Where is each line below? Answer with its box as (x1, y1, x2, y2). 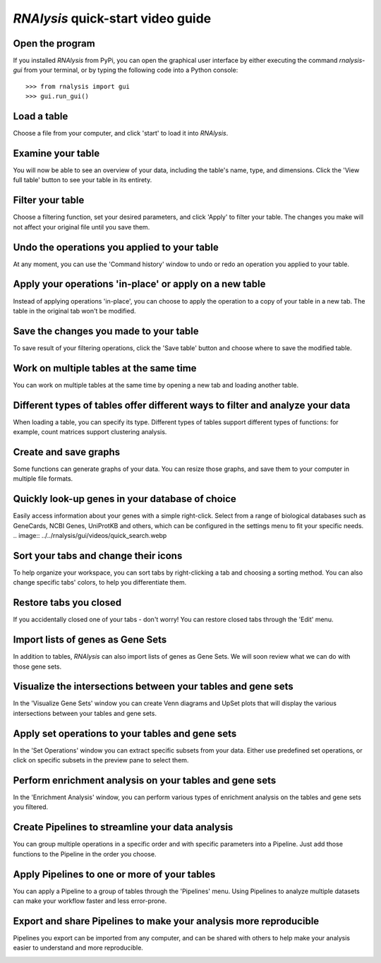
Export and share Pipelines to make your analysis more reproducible (13, 915, 320, 927)
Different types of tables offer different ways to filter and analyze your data (13, 399, 351, 411)
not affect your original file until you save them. (13, 222, 150, 231)
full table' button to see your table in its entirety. (13, 176, 152, 184)
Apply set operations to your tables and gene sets (13, 727, 237, 739)
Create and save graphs (13, 445, 121, 458)
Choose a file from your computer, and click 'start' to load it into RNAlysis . (13, 129, 229, 138)
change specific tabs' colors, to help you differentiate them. (13, 578, 187, 587)
